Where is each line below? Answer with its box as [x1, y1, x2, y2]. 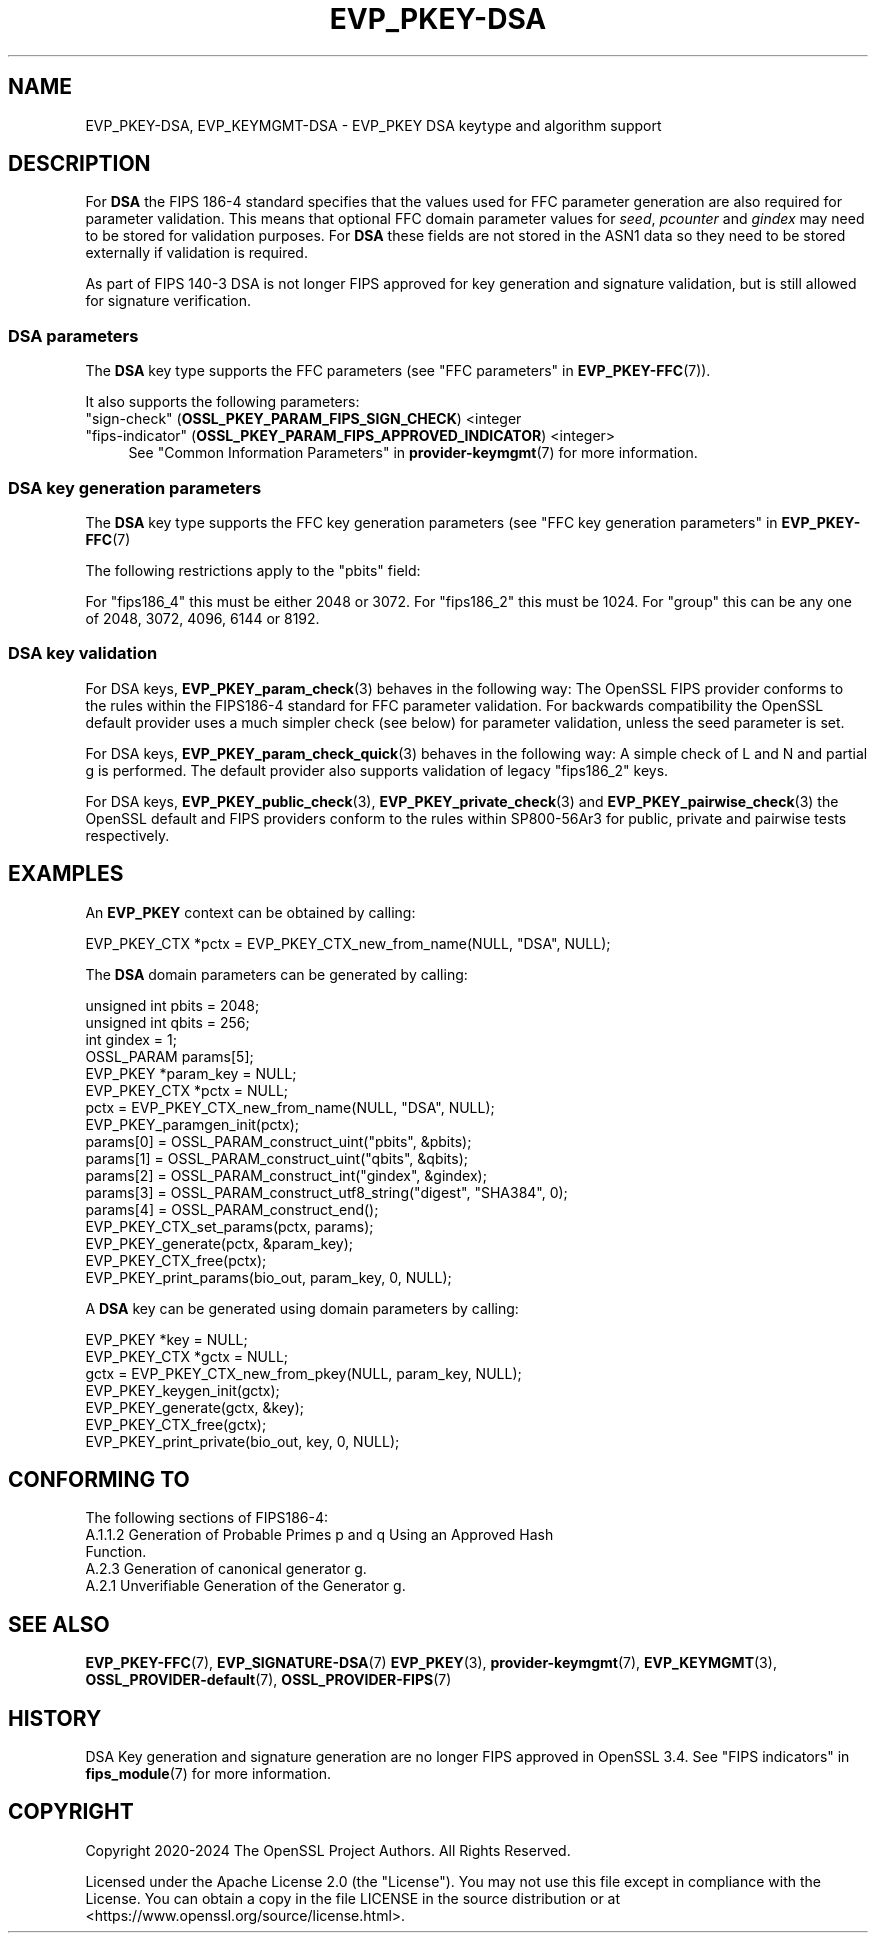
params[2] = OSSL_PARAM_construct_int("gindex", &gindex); [85, 1166, 487, 1184]
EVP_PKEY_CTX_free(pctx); [85, 1251, 267, 1269]
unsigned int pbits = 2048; [85, 996, 260, 1014]
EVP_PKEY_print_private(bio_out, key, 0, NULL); [85, 1432, 400, 1450]
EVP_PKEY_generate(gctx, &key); [85, 1398, 305, 1416]
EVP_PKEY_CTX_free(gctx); [85, 1415, 267, 1433]
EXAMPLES [8, 861, 124, 887]
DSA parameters [8, 325, 139, 346]
